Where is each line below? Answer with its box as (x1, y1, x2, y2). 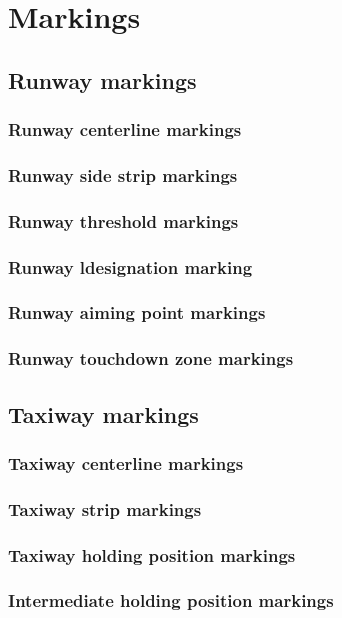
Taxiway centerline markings (8, 450, 244, 475)
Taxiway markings (8, 398, 199, 429)
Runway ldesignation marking (8, 254, 253, 279)
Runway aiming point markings (8, 300, 266, 325)
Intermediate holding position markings (8, 588, 334, 613)
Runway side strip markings (8, 162, 238, 187)
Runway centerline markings (8, 117, 242, 142)
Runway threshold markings (8, 208, 239, 233)
